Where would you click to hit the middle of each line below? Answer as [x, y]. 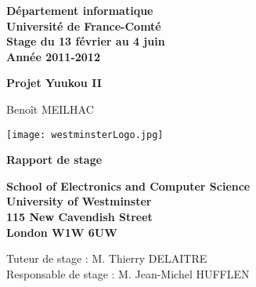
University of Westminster [79, 201]
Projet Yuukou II [54, 83]
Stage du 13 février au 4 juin [86, 41]
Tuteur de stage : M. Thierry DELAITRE [107, 258]
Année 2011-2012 [53, 56]
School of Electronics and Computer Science [128, 185]
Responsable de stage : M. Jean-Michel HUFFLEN [128, 273]
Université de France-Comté [84, 25]
